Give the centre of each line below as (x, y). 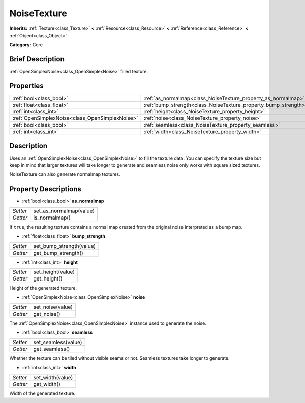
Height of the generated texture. (43, 288)
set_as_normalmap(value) (64, 211)
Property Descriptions (45, 189)
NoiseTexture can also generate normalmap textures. (65, 174)
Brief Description (37, 59)
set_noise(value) (53, 307)
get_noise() (47, 314)
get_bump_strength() (58, 253)
